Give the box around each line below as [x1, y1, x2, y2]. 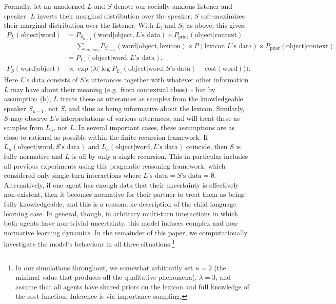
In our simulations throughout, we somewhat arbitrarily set [15, 262, 193, 272]
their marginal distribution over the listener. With [4, 20, 154, 30]
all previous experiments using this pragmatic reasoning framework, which [4, 160, 226, 171]
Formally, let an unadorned [4, 1, 85, 11]
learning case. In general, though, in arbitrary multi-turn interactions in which [4, 208, 238, 218]
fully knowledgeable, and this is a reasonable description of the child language [4, 199, 237, 209]
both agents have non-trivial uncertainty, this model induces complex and [4, 218, 224, 228]
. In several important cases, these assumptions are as [74, 122, 235, 133]
